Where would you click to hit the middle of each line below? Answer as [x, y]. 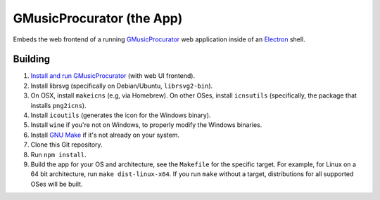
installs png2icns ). [59, 105]
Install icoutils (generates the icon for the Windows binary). [121, 115]
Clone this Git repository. [66, 145]
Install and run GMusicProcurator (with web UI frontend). [113, 76]
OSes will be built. [57, 184]
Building [32, 59]
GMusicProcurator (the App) [98, 18]
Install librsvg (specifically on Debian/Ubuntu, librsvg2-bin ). [122, 86]
